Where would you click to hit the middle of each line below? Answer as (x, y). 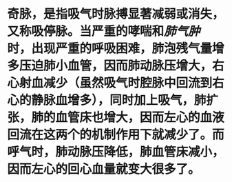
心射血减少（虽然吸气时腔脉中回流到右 (116, 83)
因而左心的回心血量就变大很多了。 (104, 169)
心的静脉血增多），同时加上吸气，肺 (107, 100)
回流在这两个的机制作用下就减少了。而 (116, 135)
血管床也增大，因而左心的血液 (140, 118)
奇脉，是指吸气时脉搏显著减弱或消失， (116, 14)
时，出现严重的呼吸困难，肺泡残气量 (110, 49)
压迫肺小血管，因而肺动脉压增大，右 (122, 66)
